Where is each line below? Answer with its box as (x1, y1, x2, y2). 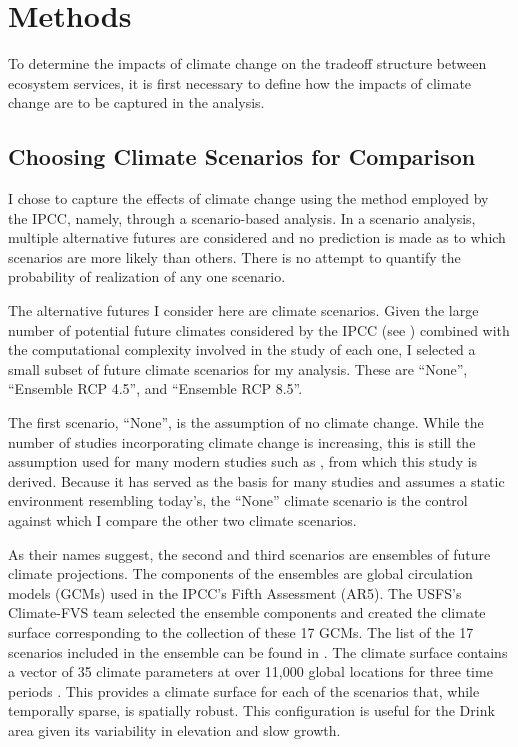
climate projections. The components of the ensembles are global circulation (8, 563, 473, 584)
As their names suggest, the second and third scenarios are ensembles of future (8, 543, 491, 564)
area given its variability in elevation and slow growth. (8, 719, 341, 740)
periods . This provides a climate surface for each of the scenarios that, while (8, 680, 480, 701)
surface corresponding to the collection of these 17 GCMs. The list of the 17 (8, 621, 474, 642)
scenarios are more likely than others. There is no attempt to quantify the (8, 246, 461, 267)
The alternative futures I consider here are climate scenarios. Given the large (8, 300, 479, 321)
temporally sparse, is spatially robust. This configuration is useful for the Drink (8, 700, 495, 721)
